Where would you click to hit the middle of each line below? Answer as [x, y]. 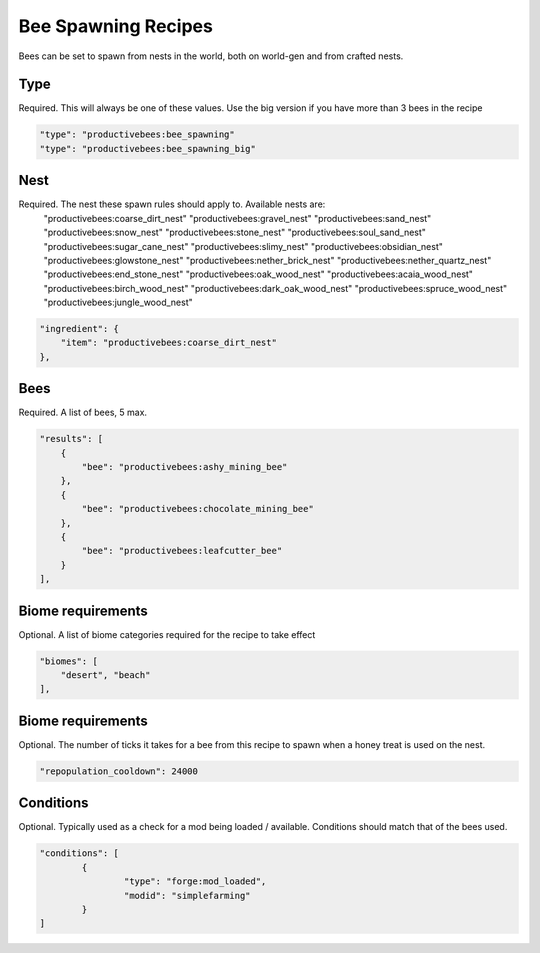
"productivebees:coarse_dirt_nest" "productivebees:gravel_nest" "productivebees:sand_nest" [237, 218]
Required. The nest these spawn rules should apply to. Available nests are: [172, 204]
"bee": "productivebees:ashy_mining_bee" [184, 467]
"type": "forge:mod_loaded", [195, 881]
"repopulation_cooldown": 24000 [119, 771]
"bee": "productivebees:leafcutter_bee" [182, 551]
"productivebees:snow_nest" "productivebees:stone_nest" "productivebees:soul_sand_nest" [235, 232]
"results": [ [71, 439]
